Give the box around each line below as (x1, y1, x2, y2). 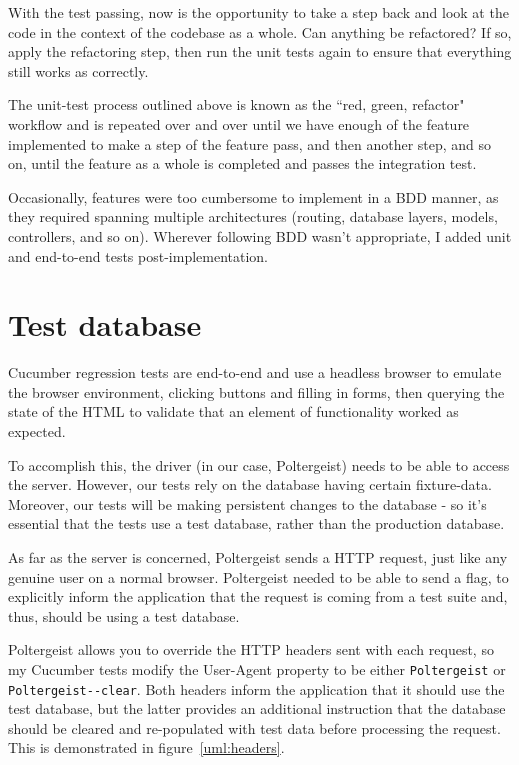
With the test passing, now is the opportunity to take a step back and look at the (8, 2, 509, 22)
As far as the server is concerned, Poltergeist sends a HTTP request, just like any (8, 547, 508, 567)
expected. (8, 421, 66, 442)
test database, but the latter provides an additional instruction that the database (8, 698, 506, 719)
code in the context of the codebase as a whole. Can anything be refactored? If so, (8, 21, 512, 42)
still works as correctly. (8, 60, 149, 81)
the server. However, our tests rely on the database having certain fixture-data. (8, 474, 492, 495)
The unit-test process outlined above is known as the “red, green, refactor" (8, 94, 465, 115)
